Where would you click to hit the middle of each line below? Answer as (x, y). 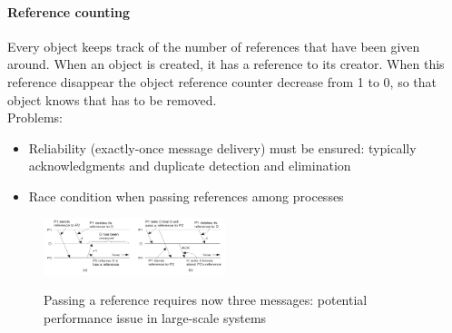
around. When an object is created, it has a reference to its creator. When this (226, 64)
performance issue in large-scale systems (155, 317)
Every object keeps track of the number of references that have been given (214, 46)
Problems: (35, 118)
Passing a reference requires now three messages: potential (206, 300)
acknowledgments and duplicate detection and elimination (190, 166)
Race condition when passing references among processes (186, 196)
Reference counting (69, 11)
